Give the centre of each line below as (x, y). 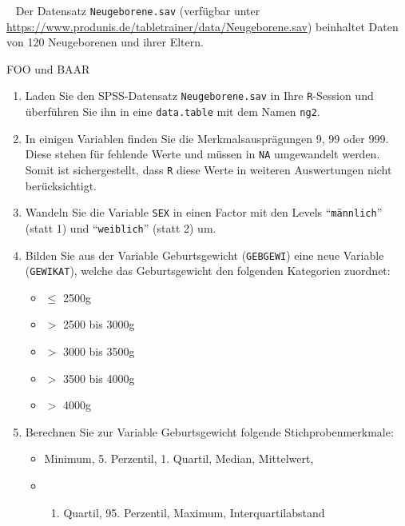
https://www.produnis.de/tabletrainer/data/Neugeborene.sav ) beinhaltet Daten (202, 26)
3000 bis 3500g (99, 351)
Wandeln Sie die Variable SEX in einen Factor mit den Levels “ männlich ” (204, 212)
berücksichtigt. (61, 185)
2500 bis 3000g (99, 324)
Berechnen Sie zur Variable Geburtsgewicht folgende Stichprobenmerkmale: (209, 431)
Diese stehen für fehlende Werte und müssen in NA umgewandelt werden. (202, 154)
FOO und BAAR (48, 68)
